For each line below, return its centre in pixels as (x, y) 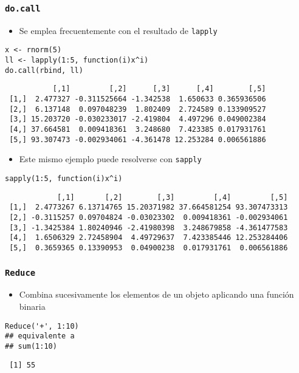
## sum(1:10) (31, 346)
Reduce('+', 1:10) (42, 326)
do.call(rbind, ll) (44, 70)
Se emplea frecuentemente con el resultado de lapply (118, 30)
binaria (32, 306)
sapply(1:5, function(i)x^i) (64, 179)
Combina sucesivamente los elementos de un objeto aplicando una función (156, 294)
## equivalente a (40, 336)
